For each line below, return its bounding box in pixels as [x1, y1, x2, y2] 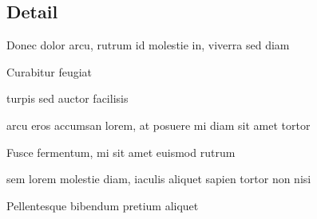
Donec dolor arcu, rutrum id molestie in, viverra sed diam [6, 37, 290, 53]
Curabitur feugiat [6, 63, 93, 80]
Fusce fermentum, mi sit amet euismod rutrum [6, 143, 236, 160]
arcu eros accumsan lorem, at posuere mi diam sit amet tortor [6, 116, 311, 133]
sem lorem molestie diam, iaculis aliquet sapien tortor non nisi [6, 170, 311, 187]
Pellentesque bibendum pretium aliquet [6, 197, 199, 213]
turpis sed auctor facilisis [6, 90, 129, 107]
